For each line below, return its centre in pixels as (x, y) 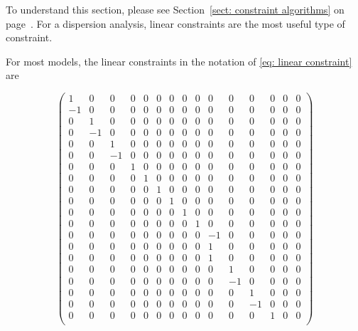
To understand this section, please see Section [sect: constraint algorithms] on (175, 9)
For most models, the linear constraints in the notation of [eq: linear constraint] (179, 61)
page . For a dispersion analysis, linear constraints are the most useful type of (175, 23)
